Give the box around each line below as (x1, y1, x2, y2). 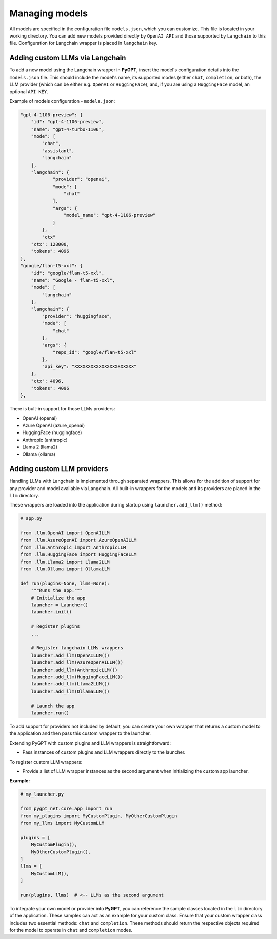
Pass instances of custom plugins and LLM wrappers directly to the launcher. (22, 749, 186, 755)
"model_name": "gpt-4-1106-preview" (63, 212, 156, 219)
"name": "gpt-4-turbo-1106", (31, 126, 105, 132)
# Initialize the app (31, 594, 86, 601)
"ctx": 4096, (31, 378, 64, 384)
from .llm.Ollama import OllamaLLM (20, 566, 110, 572)
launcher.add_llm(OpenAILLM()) (31, 652, 110, 658)
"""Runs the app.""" (31, 588, 83, 593)
